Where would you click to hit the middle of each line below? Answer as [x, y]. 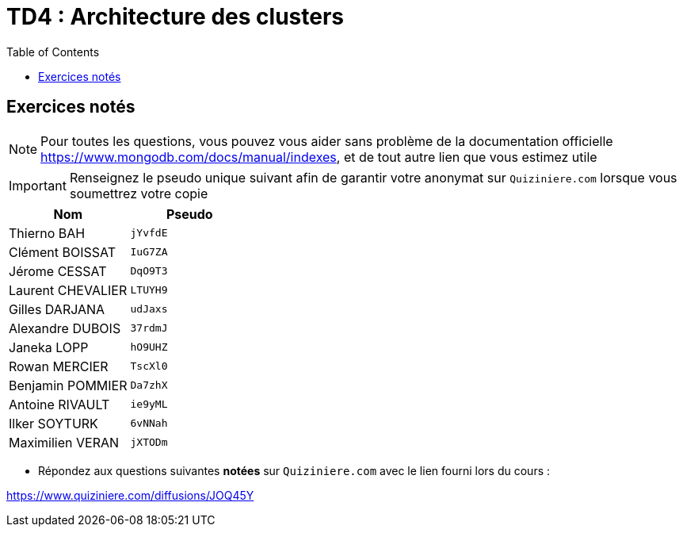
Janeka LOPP [49, 347]
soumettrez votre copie [139, 193]
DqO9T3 [149, 271]
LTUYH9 [149, 290]
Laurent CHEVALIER [68, 290]
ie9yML [149, 405]
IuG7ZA [149, 252]
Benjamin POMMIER [68, 385]
